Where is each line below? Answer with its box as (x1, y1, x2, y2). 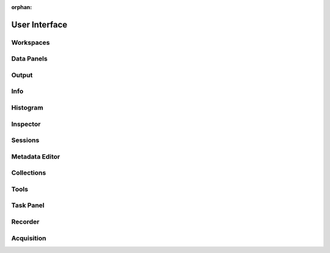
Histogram (11, 104, 43, 112)
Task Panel (11, 201, 45, 210)
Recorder (11, 217, 40, 226)
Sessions (11, 136, 40, 145)
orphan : (11, 4, 32, 10)
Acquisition (11, 233, 46, 242)
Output (11, 70, 33, 79)
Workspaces (11, 38, 50, 47)
